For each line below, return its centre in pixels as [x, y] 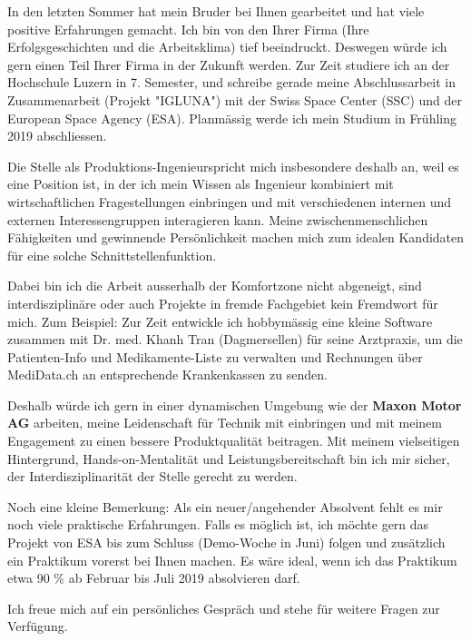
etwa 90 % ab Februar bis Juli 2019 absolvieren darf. [154, 578]
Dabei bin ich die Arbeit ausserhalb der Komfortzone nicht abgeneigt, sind [215, 286]
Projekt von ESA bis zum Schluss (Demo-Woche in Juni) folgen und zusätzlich [226, 542]
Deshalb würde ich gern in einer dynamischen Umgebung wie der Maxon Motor [235, 404]
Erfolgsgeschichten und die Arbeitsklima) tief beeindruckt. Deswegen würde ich [227, 47]
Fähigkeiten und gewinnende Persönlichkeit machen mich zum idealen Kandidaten [236, 237]
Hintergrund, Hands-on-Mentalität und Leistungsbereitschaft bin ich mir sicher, [229, 458]
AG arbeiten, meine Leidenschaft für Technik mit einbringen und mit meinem [225, 423]
